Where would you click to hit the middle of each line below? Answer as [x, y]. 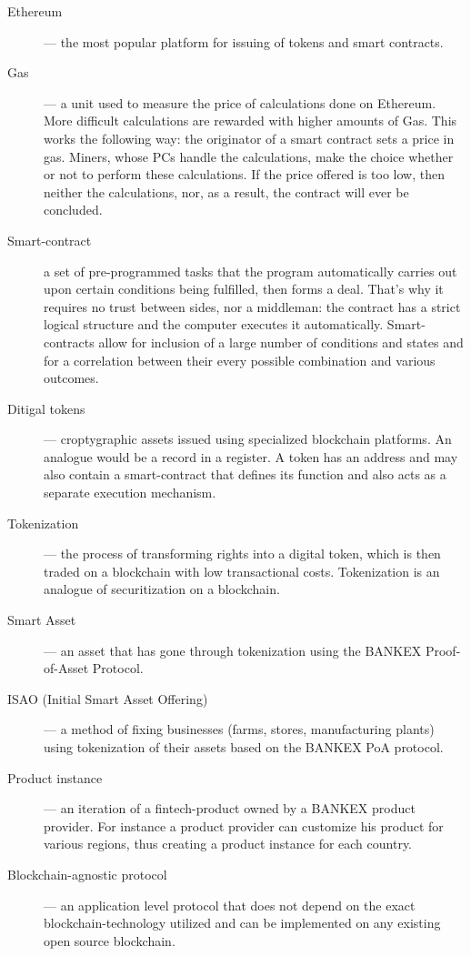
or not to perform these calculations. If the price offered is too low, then [245, 174]
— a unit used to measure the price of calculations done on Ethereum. [240, 102]
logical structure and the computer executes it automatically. [214, 324]
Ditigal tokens [46, 408]
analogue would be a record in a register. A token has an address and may [251, 456]
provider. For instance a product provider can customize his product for [244, 825]
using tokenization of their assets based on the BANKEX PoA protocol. [244, 747]
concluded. [73, 210]
